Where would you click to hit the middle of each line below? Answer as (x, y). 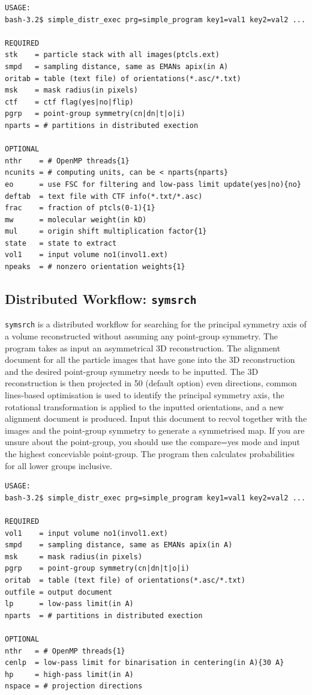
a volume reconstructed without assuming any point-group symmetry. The (142, 336)
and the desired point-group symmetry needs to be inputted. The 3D (132, 371)
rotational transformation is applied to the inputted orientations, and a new (144, 406)
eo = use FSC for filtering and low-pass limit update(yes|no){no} (153, 184)
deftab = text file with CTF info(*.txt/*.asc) (104, 196)
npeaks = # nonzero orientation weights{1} (95, 267)
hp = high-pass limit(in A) (69, 674)
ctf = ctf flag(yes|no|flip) (69, 102)
